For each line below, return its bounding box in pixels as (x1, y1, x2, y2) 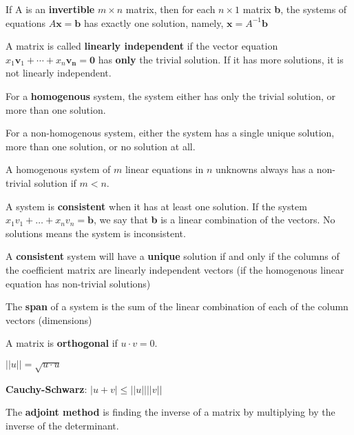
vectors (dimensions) (6, 312, 92, 327)
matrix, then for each (125, 2, 216, 16)
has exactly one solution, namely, (83, 15, 224, 30)
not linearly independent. (6, 65, 112, 80)
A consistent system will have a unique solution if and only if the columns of (6, 249, 340, 263)
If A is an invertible (6, 2, 95, 16)
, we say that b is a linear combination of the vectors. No (93, 212, 335, 227)
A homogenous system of (6, 162, 111, 176)
